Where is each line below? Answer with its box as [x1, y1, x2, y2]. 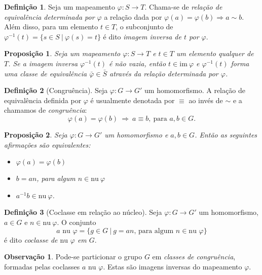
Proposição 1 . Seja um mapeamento [4, 48, 121, 59]
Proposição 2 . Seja [4, 129, 67, 140]
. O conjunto [57, 216, 96, 227]
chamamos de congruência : [4, 105, 87, 115]
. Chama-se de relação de [144, 2, 222, 12]
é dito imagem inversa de [103, 31, 181, 41]
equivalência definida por [4, 95, 82, 105]
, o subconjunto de [116, 21, 173, 32]
